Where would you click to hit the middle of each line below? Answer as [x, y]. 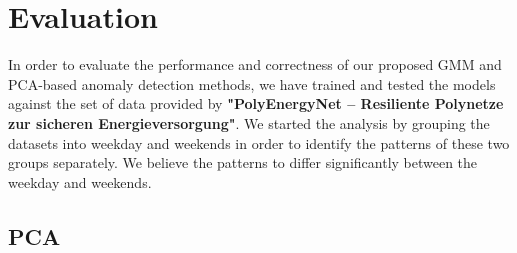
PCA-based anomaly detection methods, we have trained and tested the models [252, 83]
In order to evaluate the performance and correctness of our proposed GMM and [255, 64]
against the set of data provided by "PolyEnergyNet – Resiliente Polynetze [256, 103]
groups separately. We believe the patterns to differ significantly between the [243, 162]
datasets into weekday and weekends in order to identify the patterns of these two [259, 142]
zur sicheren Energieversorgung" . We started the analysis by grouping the [249, 122]
